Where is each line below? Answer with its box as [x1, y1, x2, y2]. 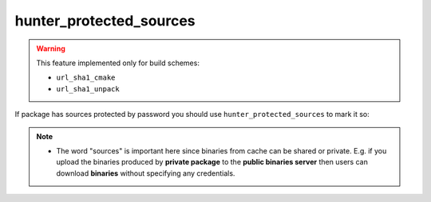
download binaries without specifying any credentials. [56, 168, 235, 178]
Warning [36, 44, 65, 53]
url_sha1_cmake [56, 73, 116, 83]
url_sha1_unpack [56, 84, 120, 93]
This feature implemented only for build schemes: [36, 58, 200, 68]
